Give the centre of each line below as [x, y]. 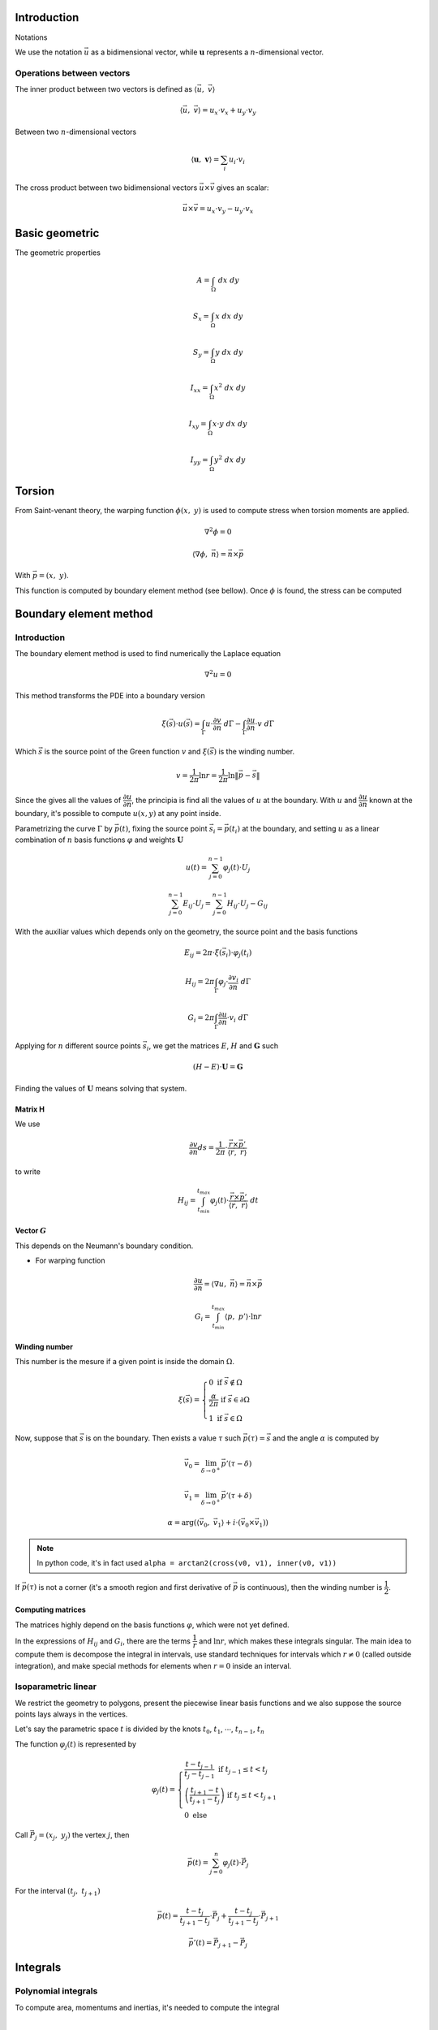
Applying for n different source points [78, 1045]
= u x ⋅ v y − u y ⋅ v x [226, 209]
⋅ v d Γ [265, 723]
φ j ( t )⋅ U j [236, 869]
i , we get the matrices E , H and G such [213, 1046]
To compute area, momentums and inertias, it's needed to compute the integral [147, 2007]
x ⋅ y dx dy [230, 424]
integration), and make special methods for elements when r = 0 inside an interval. [153, 1665]
